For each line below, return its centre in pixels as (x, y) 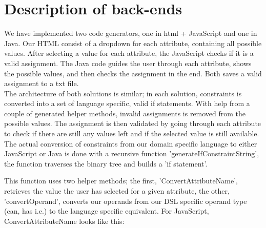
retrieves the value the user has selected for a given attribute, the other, (117, 191)
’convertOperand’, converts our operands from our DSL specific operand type (126, 201)
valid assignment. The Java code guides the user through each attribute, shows (128, 63)
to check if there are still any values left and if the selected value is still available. (132, 133)
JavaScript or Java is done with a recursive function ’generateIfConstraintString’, (132, 153)
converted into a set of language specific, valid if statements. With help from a (127, 103)
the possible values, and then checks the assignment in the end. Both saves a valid (133, 73)
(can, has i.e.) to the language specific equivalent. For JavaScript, (107, 211)
